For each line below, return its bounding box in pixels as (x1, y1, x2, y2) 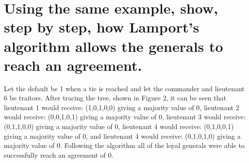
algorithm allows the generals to (4, 36, 223, 56)
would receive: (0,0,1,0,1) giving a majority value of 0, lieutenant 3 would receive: (4, 112, 246, 122)
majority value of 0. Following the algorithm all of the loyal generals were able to (4, 140, 245, 150)
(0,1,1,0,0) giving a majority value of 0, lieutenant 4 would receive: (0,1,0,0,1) (4, 121, 234, 131)
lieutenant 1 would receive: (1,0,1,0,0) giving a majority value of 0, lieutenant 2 (4, 102, 239, 112)
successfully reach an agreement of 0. (4, 149, 114, 160)
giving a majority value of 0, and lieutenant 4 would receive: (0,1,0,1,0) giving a (4, 130, 241, 141)
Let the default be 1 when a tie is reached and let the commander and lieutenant (4, 83, 245, 93)
